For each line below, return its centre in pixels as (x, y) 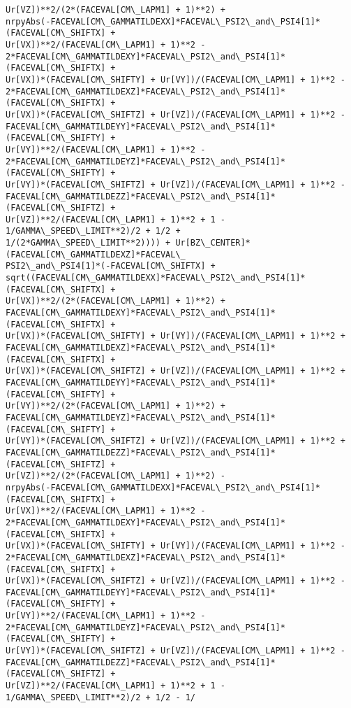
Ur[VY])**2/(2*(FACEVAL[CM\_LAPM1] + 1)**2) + (115, 406)
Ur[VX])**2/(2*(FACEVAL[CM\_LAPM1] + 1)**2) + (115, 301)
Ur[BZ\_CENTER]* (213, 243)
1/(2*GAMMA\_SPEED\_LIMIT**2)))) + (88, 243)
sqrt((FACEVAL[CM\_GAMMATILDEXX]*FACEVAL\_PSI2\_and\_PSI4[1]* (156, 278)
